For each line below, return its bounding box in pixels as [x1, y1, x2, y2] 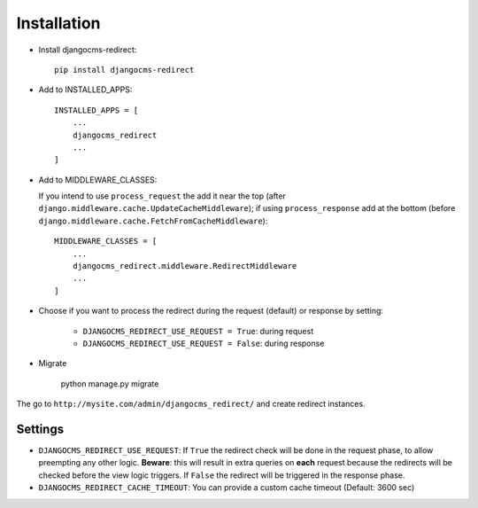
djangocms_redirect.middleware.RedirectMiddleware [72, 262, 297, 271]
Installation [16, 13, 101, 33]
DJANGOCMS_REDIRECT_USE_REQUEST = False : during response [82, 338, 325, 348]
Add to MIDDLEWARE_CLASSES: [38, 174, 158, 185]
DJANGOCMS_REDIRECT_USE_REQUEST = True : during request [82, 325, 314, 336]
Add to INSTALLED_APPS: [38, 84, 133, 95]
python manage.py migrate [60, 378, 159, 389]
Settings [16, 421, 65, 436]
